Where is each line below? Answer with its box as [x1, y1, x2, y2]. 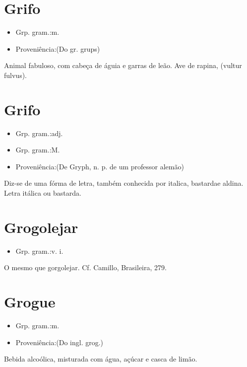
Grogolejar [4, 217, 78, 237]
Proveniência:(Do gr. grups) [15, 43, 100, 54]
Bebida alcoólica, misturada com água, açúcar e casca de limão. [4, 354, 197, 364]
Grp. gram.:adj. [15, 128, 63, 138]
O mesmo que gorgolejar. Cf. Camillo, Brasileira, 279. [4, 262, 167, 273]
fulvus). [4, 70, 27, 80]
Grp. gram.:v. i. [15, 245, 63, 256]
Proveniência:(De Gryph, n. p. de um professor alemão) [15, 161, 184, 171]
